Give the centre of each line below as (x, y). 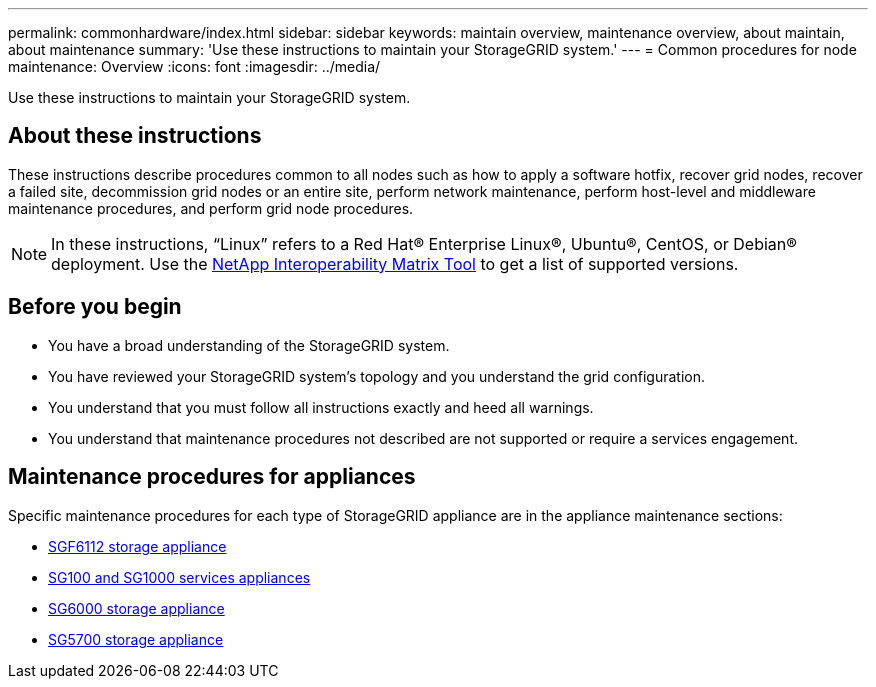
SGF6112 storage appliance (137, 546)
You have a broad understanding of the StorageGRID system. (249, 345)
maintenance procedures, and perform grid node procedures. (211, 208)
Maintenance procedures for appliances (212, 477)
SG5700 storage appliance (136, 639)
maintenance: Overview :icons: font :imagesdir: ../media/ (194, 66)
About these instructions (135, 136)
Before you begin (95, 307)
